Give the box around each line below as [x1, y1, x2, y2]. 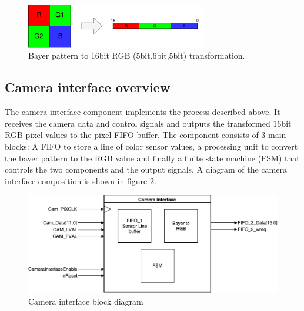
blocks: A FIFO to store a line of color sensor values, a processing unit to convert [5, 140, 298, 152]
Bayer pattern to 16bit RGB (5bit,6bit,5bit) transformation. [28, 49, 245, 62]
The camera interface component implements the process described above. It [5, 106, 280, 118]
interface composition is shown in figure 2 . [5, 174, 156, 187]
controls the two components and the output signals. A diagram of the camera [5, 163, 287, 175]
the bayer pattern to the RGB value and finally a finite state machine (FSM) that [5, 151, 300, 164]
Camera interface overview [5, 78, 171, 96]
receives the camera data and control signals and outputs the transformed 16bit [5, 117, 292, 129]
